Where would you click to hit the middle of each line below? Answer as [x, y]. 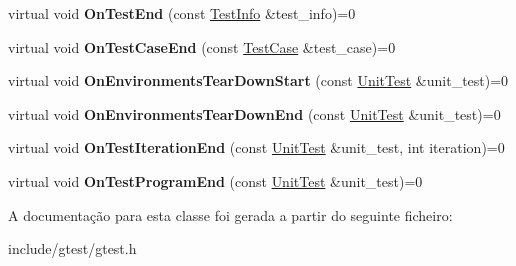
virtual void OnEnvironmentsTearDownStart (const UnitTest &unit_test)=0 [258, 80]
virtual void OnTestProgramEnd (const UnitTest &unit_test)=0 [215, 180]
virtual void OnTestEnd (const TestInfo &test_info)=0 [182, 13]
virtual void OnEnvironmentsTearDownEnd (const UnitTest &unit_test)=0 [254, 113]
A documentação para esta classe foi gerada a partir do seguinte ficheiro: [230, 214]
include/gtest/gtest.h [72, 248]
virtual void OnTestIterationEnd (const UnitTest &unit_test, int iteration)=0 [256, 147]
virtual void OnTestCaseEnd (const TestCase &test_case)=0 [202, 46]
